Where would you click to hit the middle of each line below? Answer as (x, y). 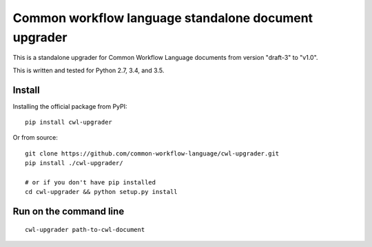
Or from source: (35, 138)
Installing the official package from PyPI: (70, 106)
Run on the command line (69, 212)
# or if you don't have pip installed (91, 182)
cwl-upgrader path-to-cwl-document (85, 229)
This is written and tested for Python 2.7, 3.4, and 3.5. (89, 70)
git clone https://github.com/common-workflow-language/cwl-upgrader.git (152, 153)
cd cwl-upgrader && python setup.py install (102, 192)
